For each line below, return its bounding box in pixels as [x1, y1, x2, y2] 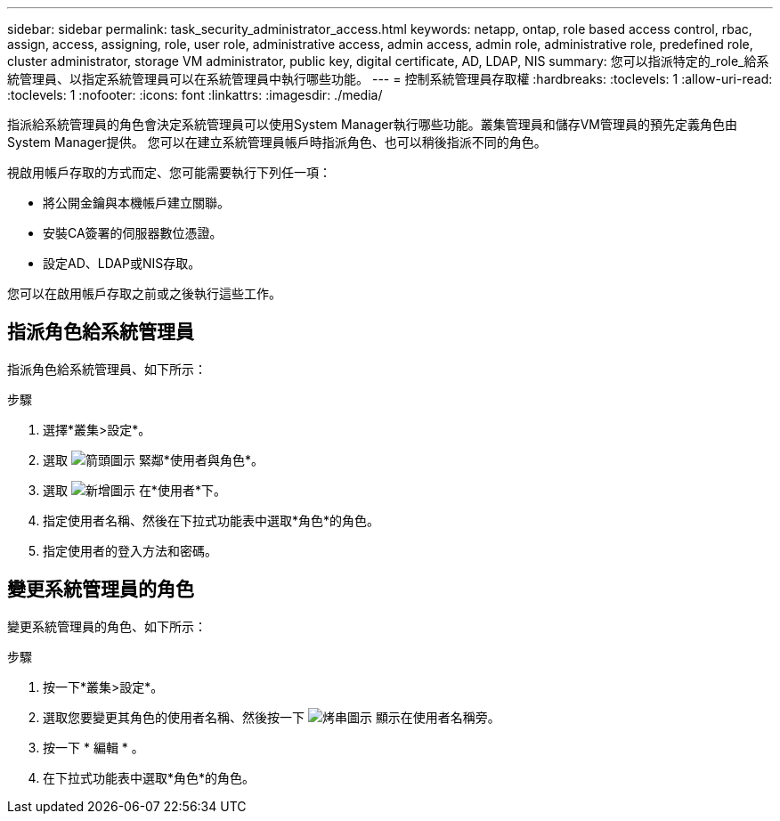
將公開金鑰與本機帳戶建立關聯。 [43, 195, 230, 210]
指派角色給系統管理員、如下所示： [7, 361, 207, 377]
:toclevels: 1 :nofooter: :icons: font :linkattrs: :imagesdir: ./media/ [7, 87, 383, 102]
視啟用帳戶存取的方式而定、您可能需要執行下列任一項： [7, 165, 331, 180]
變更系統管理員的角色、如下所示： [7, 618, 207, 634]
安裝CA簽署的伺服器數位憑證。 [43, 225, 223, 240]
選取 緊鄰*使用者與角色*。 [43, 451, 264, 467]
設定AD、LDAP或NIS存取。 [43, 256, 201, 271]
